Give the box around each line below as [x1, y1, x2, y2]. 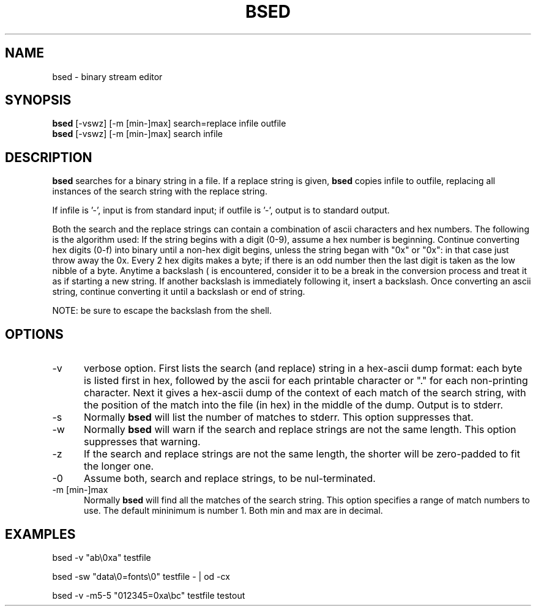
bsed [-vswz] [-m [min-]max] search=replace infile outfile [52, 118, 286, 129]
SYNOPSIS [5, 92, 72, 108]
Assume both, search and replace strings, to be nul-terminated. [83, 472, 376, 485]
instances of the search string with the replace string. [52, 186, 267, 197]
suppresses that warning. [83, 435, 201, 448]
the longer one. [83, 460, 154, 473]
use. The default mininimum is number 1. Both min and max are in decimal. [84, 505, 383, 516]
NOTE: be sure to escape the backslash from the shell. [52, 305, 272, 316]
